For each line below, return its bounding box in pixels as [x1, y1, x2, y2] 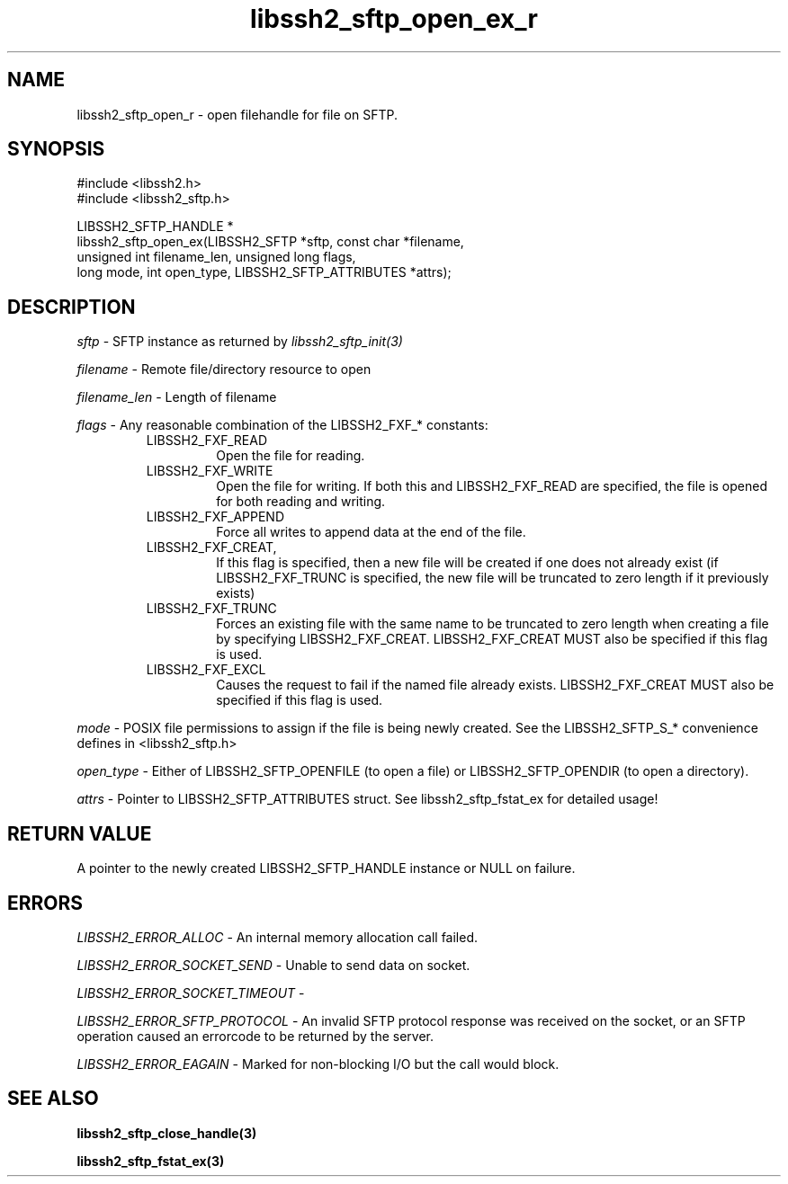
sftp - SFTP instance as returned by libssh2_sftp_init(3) [76, 334, 403, 350]
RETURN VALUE [7, 822, 152, 845]
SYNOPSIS [7, 138, 105, 161]
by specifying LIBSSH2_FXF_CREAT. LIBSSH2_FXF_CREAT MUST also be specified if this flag [216, 631, 768, 647]
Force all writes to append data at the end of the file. [216, 524, 526, 540]
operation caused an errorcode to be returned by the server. [76, 1028, 434, 1044]
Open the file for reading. [216, 448, 365, 464]
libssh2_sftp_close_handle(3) [76, 1125, 257, 1141]
